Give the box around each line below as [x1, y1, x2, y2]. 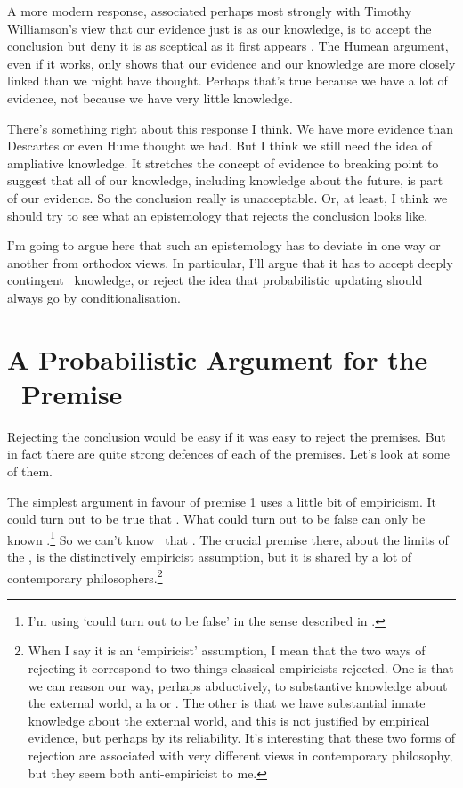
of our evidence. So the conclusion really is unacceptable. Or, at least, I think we [7, 188, 448, 207]
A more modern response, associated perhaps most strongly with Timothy [7, 2, 412, 20]
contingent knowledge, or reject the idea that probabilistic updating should [7, 271, 423, 289]
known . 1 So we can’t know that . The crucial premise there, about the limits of [7, 527, 449, 548]
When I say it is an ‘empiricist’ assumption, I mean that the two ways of [28, 641, 426, 660]
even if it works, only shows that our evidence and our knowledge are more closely [7, 53, 456, 72]
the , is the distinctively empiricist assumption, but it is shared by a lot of [7, 548, 412, 566]
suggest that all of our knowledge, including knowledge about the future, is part [7, 171, 443, 190]
